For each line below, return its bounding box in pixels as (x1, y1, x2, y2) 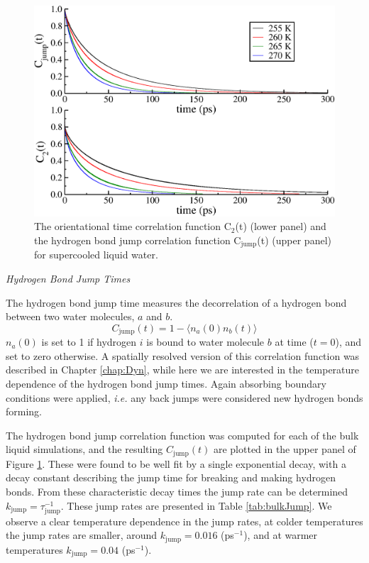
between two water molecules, (6, 309, 135, 324)
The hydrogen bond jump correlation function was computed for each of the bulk (6, 427, 359, 442)
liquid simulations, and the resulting (6, 442, 163, 457)
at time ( (275, 334, 314, 349)
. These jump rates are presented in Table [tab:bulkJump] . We (60, 498, 332, 513)
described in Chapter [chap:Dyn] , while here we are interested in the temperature (6, 362, 360, 377)
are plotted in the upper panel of (213, 442, 356, 457)
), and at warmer (243, 528, 318, 542)
